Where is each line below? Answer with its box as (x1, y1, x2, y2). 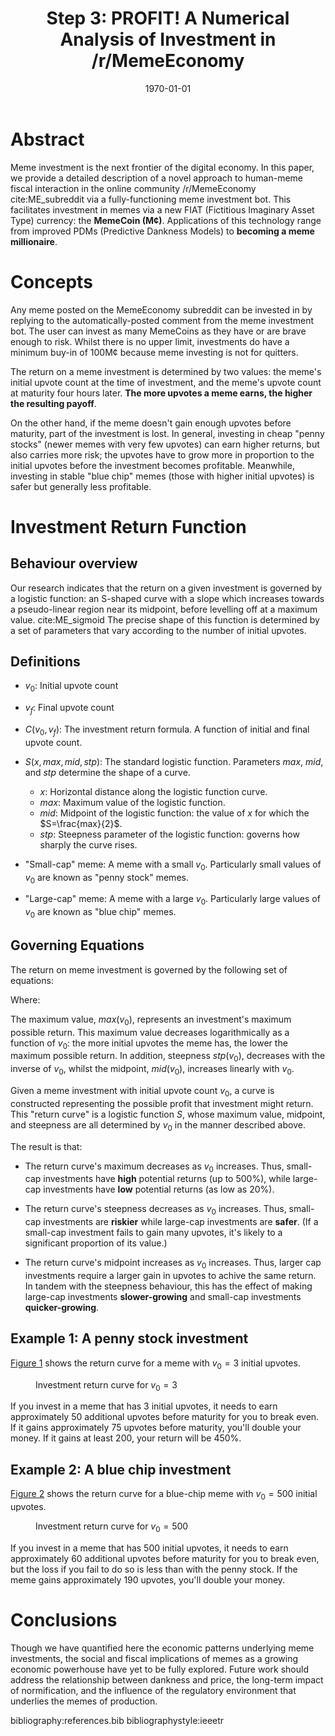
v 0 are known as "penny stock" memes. (24, 871, 189, 886)
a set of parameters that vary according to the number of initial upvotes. (10, 624, 307, 636)
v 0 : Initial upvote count (24, 680, 119, 694)
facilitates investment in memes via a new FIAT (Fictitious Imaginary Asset (10, 203, 315, 216)
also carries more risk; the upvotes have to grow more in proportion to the (10, 448, 315, 461)
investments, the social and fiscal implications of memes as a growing (10, 1652, 299, 1664)
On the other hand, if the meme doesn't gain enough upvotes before (10, 417, 292, 429)
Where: (10, 993, 41, 1006)
